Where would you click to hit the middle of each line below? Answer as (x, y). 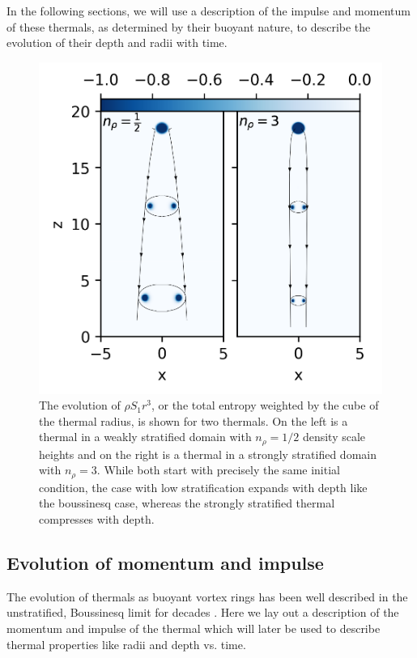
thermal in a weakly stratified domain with (145, 437)
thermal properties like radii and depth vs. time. (126, 644)
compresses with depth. (97, 518)
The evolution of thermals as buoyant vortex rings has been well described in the (207, 596)
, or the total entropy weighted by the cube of (265, 405)
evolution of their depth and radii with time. (117, 42)
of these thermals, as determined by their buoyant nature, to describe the (189, 26)
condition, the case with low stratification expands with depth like (203, 487)
